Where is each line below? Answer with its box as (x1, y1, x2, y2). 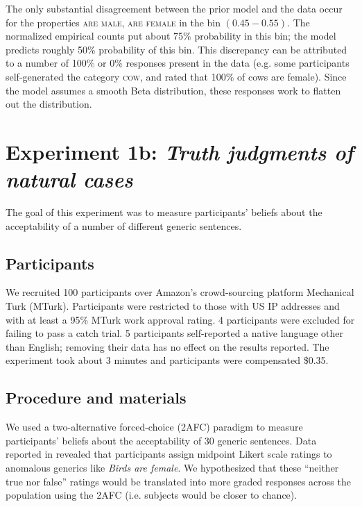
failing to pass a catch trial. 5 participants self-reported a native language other (6, 326, 344, 340)
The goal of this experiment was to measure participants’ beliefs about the (6, 205, 322, 219)
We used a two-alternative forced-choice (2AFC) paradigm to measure (6, 419, 303, 434)
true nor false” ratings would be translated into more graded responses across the (6, 474, 351, 488)
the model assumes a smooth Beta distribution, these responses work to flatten (6, 83, 341, 97)
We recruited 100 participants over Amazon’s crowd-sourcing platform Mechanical (6, 285, 354, 299)
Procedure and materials (6, 387, 187, 408)
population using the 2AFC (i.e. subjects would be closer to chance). (6, 488, 298, 502)
